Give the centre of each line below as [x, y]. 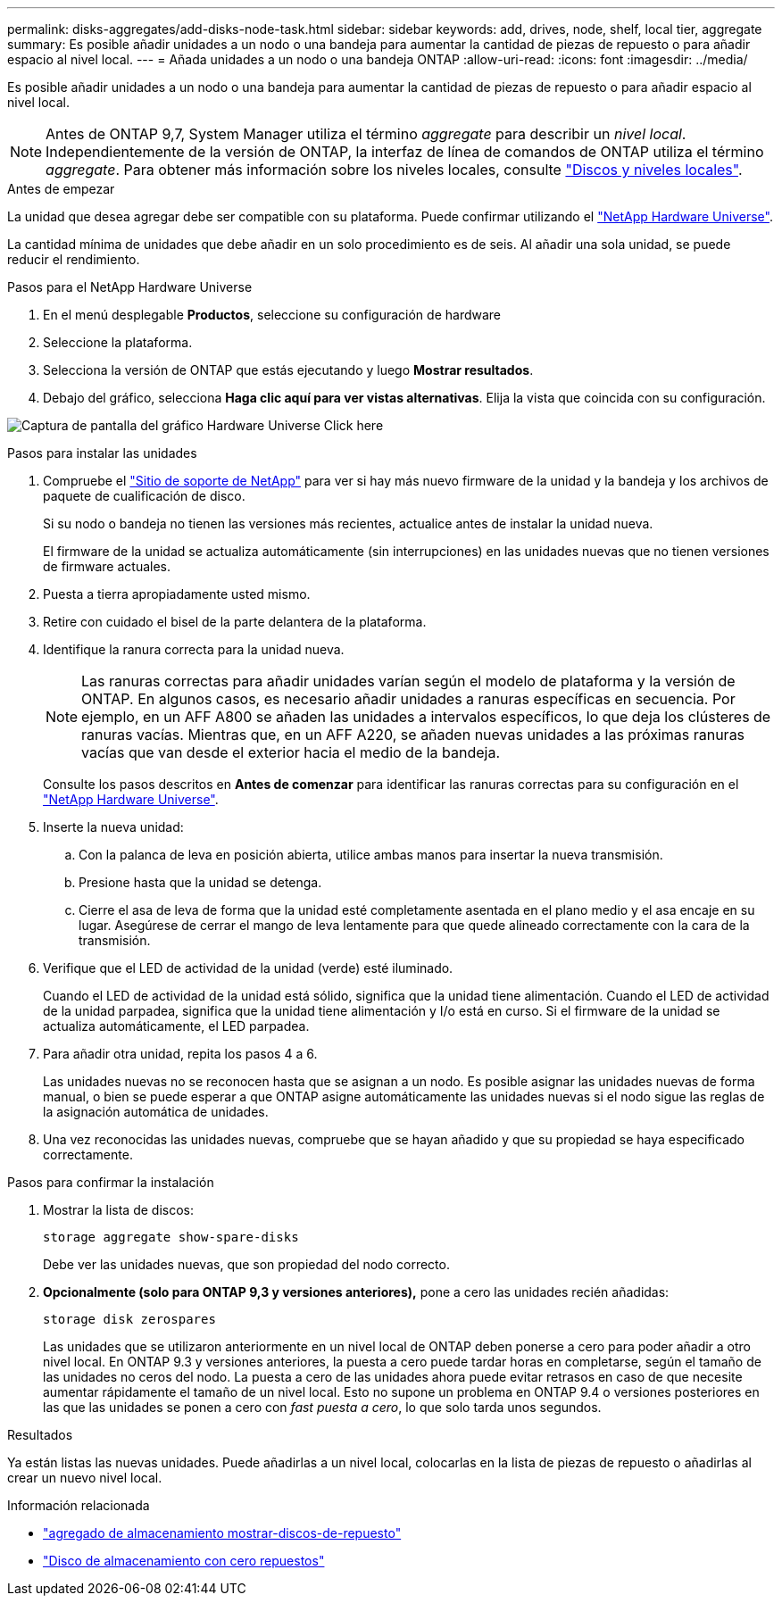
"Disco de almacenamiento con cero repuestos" [184, 1561]
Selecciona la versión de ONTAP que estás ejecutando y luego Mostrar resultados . [288, 370]
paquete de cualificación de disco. [144, 496]
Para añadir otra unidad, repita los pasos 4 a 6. [180, 1054]
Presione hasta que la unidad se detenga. [200, 882]
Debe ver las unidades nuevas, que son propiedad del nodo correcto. [246, 1264]
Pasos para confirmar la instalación [111, 1182]
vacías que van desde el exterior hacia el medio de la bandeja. [291, 752]
